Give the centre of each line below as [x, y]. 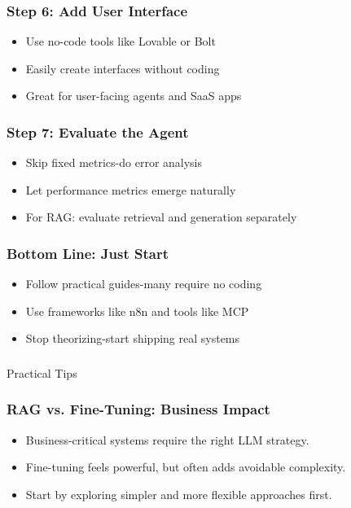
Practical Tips [42, 372]
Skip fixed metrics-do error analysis [114, 162]
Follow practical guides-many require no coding [144, 284]
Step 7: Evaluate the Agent [98, 131]
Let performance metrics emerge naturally [131, 189]
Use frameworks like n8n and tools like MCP [137, 311]
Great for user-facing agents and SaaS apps [134, 96]
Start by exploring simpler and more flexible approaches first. [179, 494]
